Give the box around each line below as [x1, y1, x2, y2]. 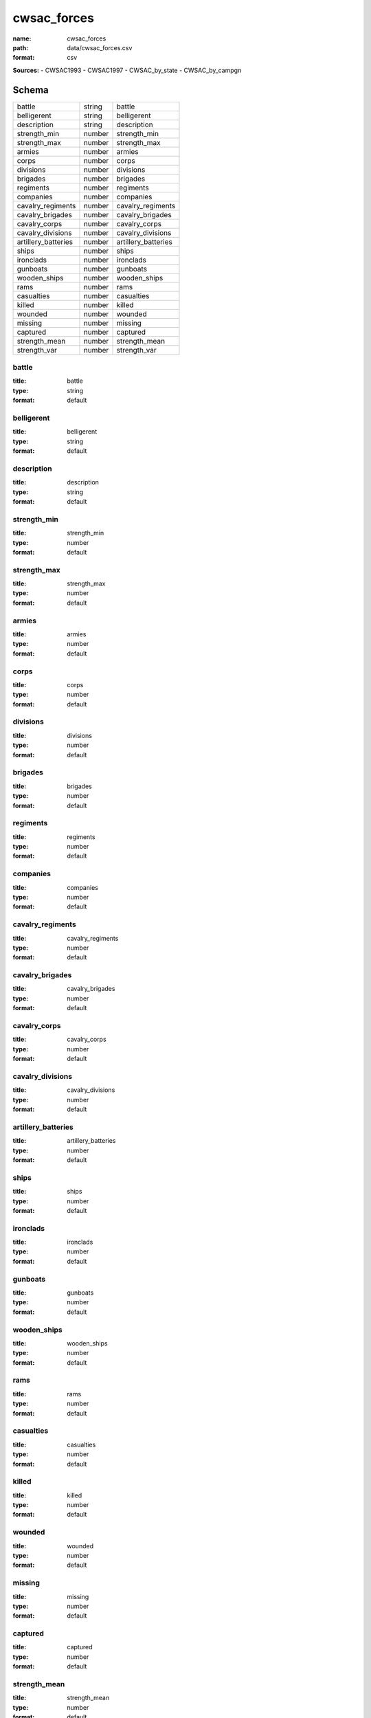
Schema [12, 84, 49, 96]
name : [12, 34, 32, 43]
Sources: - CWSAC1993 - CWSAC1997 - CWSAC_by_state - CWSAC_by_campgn [12, 66, 242, 74]
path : [12, 43, 29, 52]
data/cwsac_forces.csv [67, 43, 133, 52]
